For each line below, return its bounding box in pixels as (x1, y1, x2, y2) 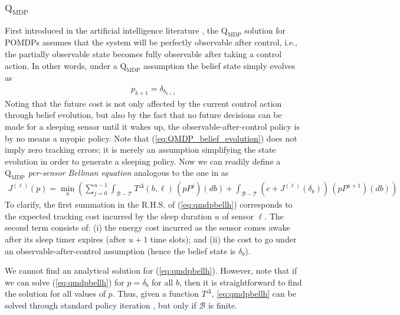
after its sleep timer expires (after (5, 232, 126, 245)
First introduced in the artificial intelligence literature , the (5, 24, 219, 36)
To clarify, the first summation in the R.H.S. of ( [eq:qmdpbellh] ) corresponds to (5, 198, 293, 211)
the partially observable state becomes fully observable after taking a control (5, 47, 282, 60)
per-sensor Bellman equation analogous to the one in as (28, 166, 229, 179)
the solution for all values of (5, 287, 106, 300)
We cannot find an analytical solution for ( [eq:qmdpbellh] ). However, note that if (5, 264, 297, 277)
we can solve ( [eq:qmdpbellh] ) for (5, 275, 124, 288)
